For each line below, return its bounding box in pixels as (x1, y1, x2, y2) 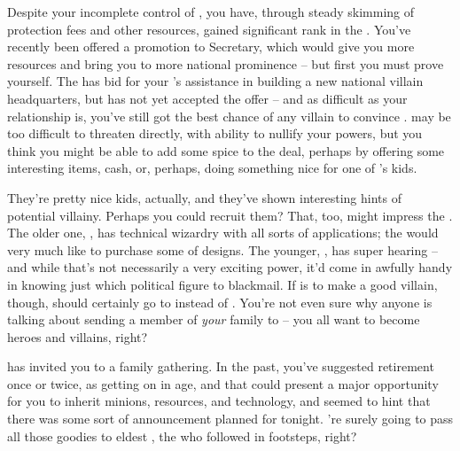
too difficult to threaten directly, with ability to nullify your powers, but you (7, 124, 423, 143)
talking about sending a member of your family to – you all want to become (7, 310, 420, 329)
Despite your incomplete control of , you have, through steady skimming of (7, 3, 415, 20)
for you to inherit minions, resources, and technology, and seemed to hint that (7, 392, 431, 410)
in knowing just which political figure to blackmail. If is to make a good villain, (7, 275, 438, 293)
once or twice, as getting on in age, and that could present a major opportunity (7, 374, 439, 393)
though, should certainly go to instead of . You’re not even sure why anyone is (7, 292, 433, 311)
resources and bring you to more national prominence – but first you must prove (7, 54, 444, 73)
